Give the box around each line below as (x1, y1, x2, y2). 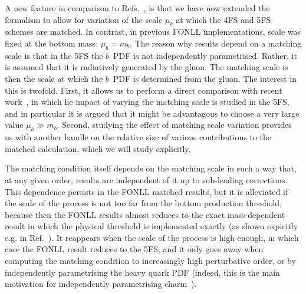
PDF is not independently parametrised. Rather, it (113, 49, 297, 61)
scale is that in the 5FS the (5, 49, 103, 61)
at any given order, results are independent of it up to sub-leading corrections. (5, 173, 288, 186)
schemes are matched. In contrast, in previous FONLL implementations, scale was (5, 25, 301, 38)
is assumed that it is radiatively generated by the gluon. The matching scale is (5, 61, 288, 73)
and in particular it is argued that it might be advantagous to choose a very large (5, 107, 300, 119)
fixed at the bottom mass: (5, 37, 98, 49)
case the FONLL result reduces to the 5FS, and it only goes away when (5, 243, 264, 255)
